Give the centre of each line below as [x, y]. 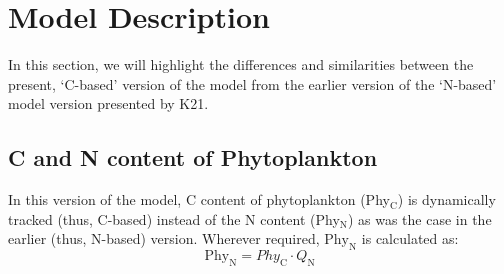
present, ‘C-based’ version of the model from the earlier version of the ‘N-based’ [252, 83]
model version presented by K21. [108, 103]
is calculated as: [410, 238]
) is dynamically [446, 199]
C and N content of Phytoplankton [193, 157]
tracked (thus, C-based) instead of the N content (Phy [174, 218]
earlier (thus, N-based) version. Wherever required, [164, 238]
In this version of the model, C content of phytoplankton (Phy [199, 199]
